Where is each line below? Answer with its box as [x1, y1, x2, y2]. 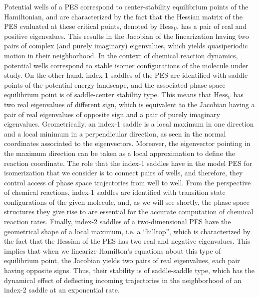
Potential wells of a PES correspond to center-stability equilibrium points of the [4, 1, 249, 11]
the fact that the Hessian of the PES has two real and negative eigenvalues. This [4, 236, 251, 246]
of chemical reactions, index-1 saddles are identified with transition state [4, 187, 226, 197]
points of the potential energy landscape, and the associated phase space [4, 79, 226, 90]
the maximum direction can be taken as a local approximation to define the [4, 148, 235, 158]
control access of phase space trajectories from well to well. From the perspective [4, 177, 251, 187]
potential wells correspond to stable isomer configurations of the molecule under [4, 60, 249, 70]
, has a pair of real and [177, 21, 247, 31]
